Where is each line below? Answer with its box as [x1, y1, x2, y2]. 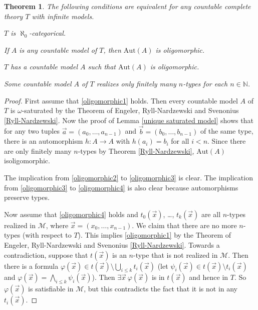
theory [4, 11, 23, 21]
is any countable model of [19, 44, 97, 55]
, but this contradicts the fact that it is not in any [84, 283, 238, 294]
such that [88, 61, 116, 72]
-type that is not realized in [133, 249, 218, 260]
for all [171, 136, 189, 146]
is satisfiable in [28, 283, 74, 294]
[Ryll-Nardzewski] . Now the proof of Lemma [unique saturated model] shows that [4, 115, 253, 125]
